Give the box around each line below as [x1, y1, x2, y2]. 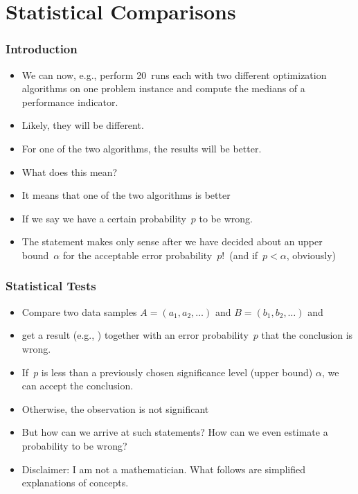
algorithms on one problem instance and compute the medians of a [21, 81, 305, 96]
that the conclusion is [261, 328, 353, 342]
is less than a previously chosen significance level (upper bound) [41, 364, 313, 379]
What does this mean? [21, 164, 118, 179]
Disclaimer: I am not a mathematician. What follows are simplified [21, 461, 306, 476]
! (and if [222, 247, 258, 262]
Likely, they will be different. [21, 118, 144, 132]
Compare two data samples [21, 304, 137, 319]
